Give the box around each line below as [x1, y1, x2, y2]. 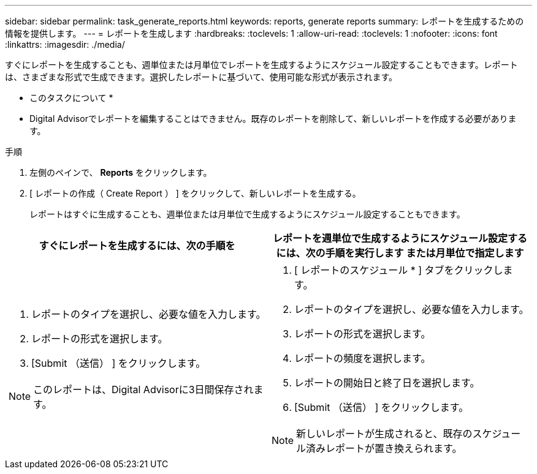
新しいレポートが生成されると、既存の [296, 427, 473, 440]
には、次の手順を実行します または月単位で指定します [276, 247, 524, 259]
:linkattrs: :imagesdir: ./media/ [5, 39, 125, 50]
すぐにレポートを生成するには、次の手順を [39, 239, 235, 252]
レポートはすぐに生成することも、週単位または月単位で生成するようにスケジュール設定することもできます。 [29, 209, 465, 219]
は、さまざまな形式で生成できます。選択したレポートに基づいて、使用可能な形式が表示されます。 [5, 72, 398, 82]
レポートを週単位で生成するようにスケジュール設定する [273, 232, 527, 244]
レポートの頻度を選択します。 [294, 352, 431, 364]
